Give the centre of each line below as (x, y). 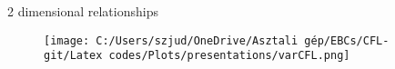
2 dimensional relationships (83, 11)
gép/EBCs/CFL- (347, 40)
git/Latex (73, 56)
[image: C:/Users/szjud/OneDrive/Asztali (171, 40)
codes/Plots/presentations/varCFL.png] (229, 56)
